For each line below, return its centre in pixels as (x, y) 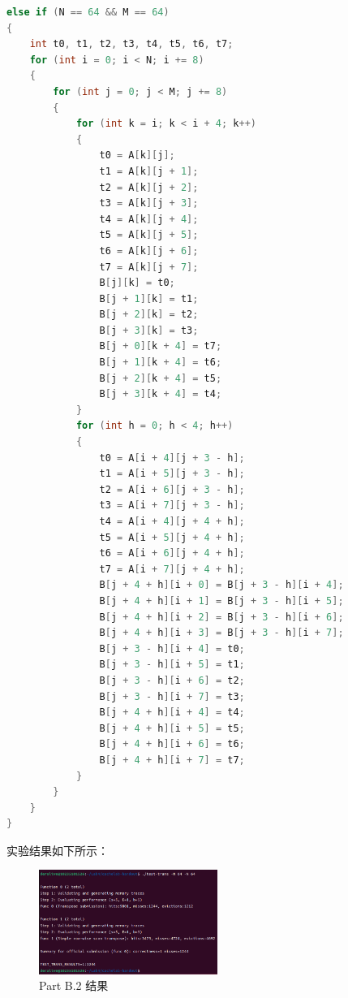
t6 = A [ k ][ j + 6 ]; (149, 251)
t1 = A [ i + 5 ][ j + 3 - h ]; (172, 474)
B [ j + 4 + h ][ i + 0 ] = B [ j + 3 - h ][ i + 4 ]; (221, 585)
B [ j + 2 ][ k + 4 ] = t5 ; (161, 378)
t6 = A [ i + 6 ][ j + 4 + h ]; (172, 553)
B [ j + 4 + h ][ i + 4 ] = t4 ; (172, 713)
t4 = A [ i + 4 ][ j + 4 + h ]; (172, 521)
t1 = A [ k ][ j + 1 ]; (149, 171)
